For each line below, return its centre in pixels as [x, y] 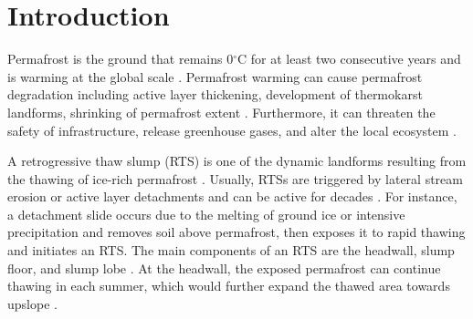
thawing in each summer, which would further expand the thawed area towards [229, 286]
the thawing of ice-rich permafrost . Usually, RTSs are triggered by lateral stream [235, 178]
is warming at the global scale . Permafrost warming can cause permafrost [215, 76]
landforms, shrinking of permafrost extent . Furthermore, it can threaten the [221, 112]
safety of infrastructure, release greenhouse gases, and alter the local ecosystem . [232, 130]
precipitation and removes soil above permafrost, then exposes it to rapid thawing [236, 232]
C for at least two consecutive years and [349, 59]
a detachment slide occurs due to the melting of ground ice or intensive [206, 214]
